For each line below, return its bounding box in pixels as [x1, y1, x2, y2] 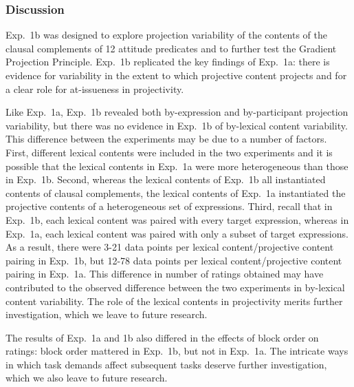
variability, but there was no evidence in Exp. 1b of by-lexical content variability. [5, 118, 348, 132]
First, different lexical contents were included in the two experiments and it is [5, 145, 333, 159]
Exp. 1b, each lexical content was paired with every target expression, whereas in [5, 212, 349, 227]
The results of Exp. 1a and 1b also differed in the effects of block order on [5, 330, 319, 344]
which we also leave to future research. [5, 370, 168, 385]
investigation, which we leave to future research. [5, 307, 208, 322]
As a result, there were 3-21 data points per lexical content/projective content [5, 240, 334, 254]
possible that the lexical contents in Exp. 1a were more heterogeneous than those [5, 158, 349, 173]
